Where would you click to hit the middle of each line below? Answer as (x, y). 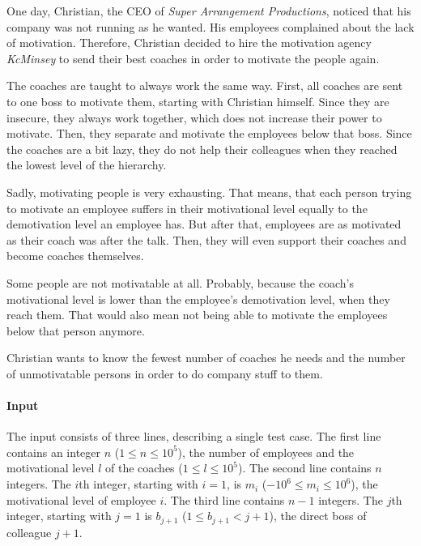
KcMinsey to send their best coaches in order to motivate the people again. (193, 58)
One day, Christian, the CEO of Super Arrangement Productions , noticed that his (209, 11)
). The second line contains (304, 468)
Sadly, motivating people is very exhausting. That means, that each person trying (209, 192)
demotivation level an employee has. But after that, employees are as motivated (204, 224)
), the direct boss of (318, 516)
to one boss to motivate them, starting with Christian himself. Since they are (198, 101)
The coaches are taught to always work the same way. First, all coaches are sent (205, 85)
